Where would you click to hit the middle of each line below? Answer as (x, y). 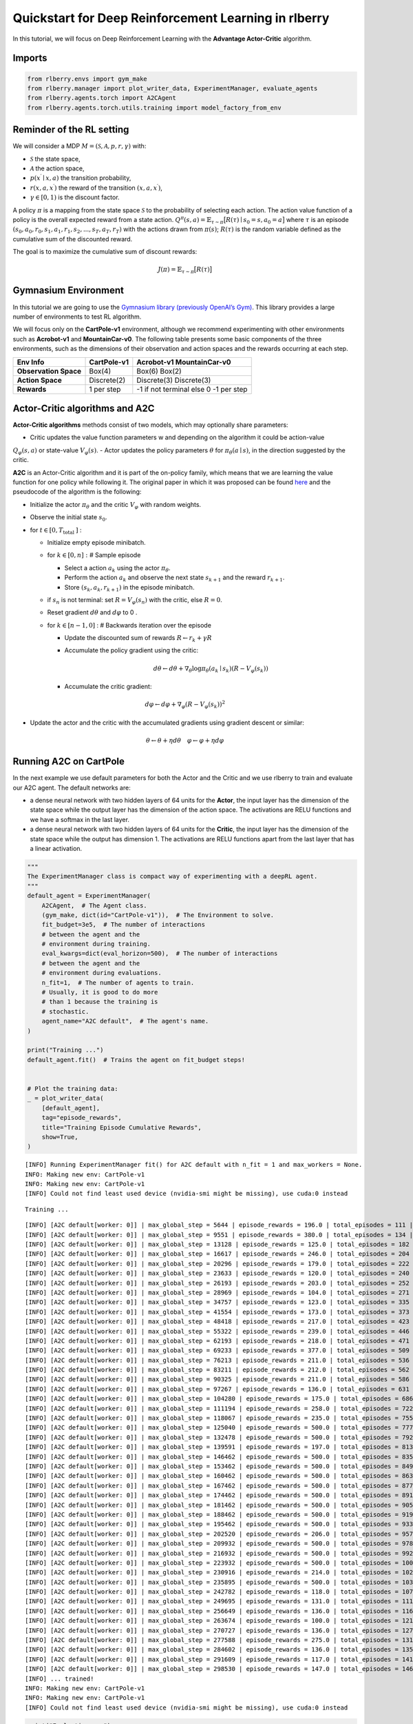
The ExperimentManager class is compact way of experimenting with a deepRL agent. (172, 876)
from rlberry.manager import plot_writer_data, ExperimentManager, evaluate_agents (172, 88)
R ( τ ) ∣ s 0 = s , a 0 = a (254, 221)
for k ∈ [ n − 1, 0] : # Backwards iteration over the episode (129, 625)
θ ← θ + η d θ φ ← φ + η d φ (185, 741)
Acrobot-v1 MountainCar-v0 (184, 362)
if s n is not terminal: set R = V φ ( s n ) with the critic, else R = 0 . (135, 600)
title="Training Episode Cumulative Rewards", (122, 1127)
